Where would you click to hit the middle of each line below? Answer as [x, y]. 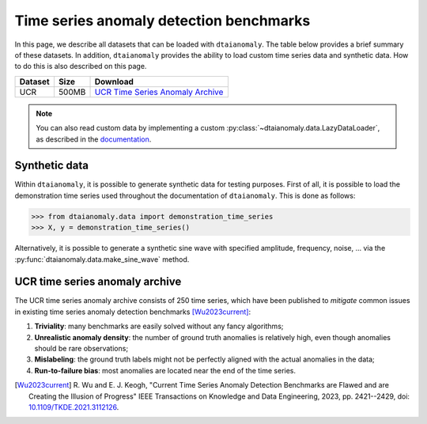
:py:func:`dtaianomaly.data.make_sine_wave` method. [102, 259]
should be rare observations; [81, 349]
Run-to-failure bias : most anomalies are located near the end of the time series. [165, 370]
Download [114, 81]
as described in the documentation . [94, 139]
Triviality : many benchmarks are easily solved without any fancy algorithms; [159, 326]
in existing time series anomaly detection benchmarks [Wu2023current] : [133, 312]
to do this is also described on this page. [81, 66]
